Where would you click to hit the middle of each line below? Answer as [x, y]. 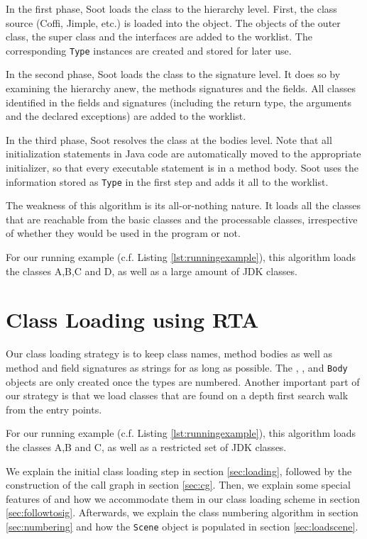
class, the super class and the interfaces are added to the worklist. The [159, 37]
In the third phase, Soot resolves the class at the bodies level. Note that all [169, 139]
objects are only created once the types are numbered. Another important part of [183, 381]
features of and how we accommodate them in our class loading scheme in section [183, 498]
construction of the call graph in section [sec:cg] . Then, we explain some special [178, 485]
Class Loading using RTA [132, 319]
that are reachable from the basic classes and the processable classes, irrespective [182, 219]
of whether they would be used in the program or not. [123, 233]
